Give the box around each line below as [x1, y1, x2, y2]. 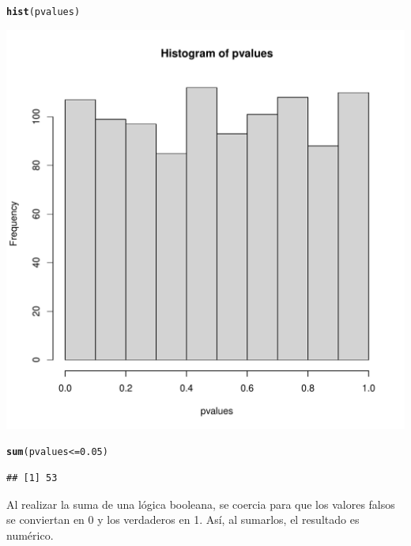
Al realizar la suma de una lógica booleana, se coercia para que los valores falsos [6, 495, 395, 512]
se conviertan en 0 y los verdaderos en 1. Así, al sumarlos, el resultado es [6, 511, 360, 528]
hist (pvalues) [6, 6, 81, 17]
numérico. [6, 526, 54, 543]
